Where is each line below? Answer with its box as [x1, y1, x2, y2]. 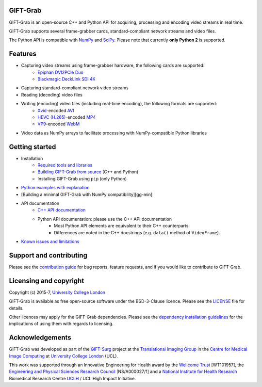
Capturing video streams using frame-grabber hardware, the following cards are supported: [21, 63, 205, 68]
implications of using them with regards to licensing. [9, 321, 114, 327]
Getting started [9, 143, 56, 151]
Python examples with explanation [21, 185, 90, 191]
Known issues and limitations [21, 238, 80, 244]
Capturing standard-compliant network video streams [21, 85, 129, 91]
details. [9, 305, 24, 311]
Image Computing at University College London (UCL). [9, 353, 118, 359]
